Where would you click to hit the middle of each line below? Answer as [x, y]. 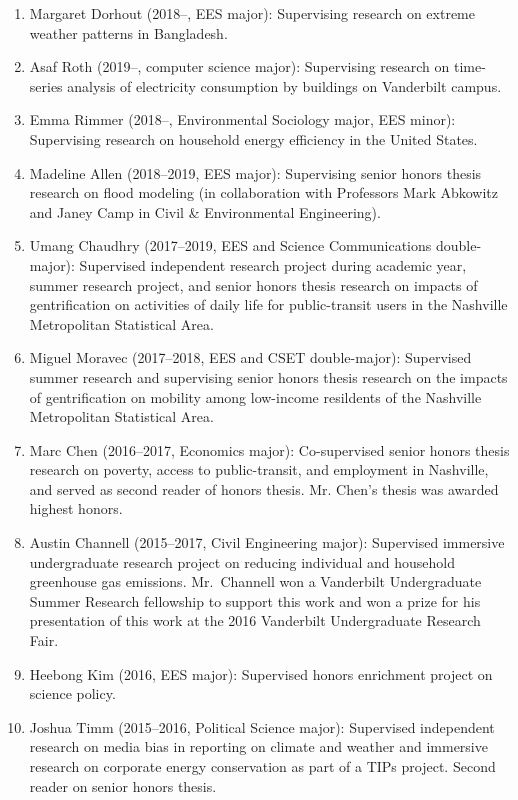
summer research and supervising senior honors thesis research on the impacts [268, 376]
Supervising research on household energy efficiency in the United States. [253, 138]
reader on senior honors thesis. [123, 785]
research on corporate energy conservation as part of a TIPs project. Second [262, 766]
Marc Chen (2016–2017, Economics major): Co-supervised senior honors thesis [269, 449]
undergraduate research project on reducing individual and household [242, 561]
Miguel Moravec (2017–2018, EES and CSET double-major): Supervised [250, 357]
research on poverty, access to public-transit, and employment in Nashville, [259, 469]
